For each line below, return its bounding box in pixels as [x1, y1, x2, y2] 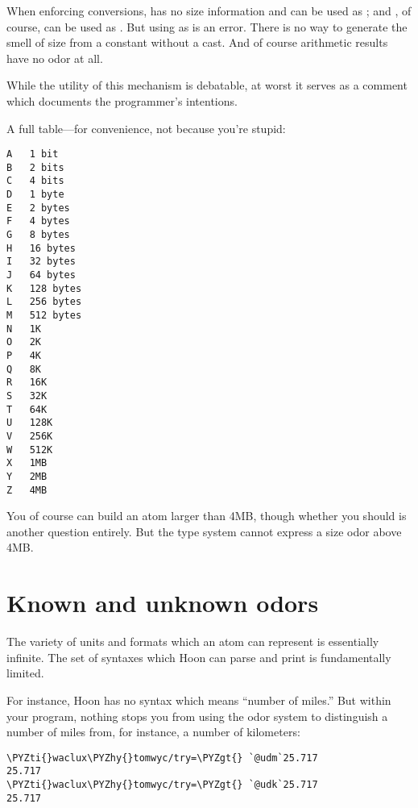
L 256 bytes [6, 296, 82, 308]
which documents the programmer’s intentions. [6, 92, 238, 109]
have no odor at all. [6, 49, 103, 66]
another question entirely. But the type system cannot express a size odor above [6, 523, 402, 539]
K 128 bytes [6, 282, 82, 294]
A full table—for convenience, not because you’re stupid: [6, 119, 286, 136]
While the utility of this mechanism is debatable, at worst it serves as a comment [6, 77, 408, 94]
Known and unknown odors [6, 586, 319, 619]
